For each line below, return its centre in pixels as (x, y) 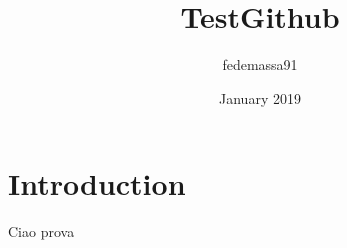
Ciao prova (41, 231)
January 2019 (260, 97)
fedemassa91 (260, 64)
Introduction (97, 183)
